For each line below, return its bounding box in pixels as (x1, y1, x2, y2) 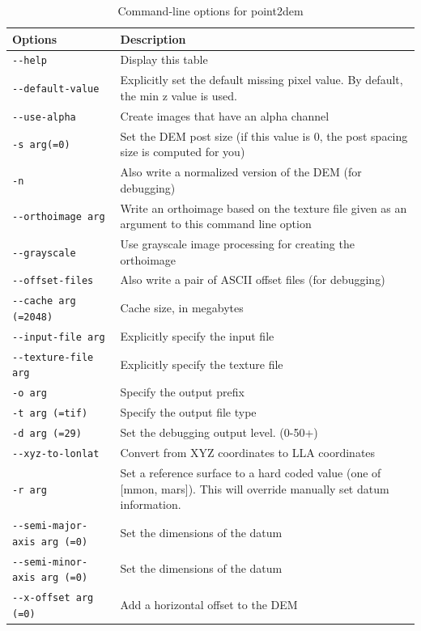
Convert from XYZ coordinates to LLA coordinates (120, 444, 376, 461)
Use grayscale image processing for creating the (120, 235, 355, 252)
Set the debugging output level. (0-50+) (120, 424, 318, 441)
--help (12, 55, 47, 67)
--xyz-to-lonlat (12, 448, 100, 460)
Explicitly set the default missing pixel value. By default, (120, 71, 403, 88)
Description (120, 30, 186, 47)
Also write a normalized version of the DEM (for (120, 163, 362, 180)
